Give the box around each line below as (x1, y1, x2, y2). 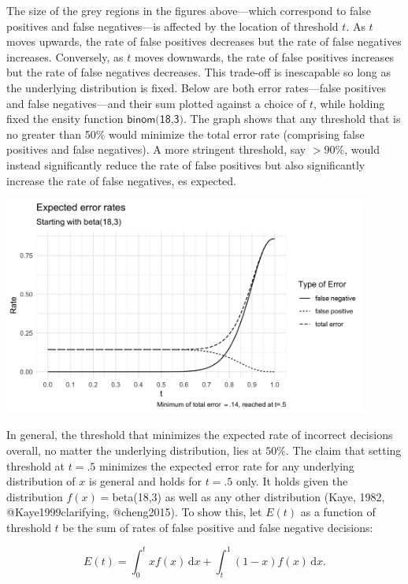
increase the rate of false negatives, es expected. (6, 172, 236, 188)
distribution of (6, 473, 76, 489)
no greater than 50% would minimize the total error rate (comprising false (6, 125, 365, 142)
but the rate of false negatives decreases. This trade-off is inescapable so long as (6, 64, 391, 80)
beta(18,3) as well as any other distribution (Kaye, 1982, (112, 488, 385, 504)
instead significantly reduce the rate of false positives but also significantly (6, 156, 365, 173)
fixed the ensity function (6, 110, 124, 127)
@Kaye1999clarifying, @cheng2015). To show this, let (6, 504, 262, 520)
